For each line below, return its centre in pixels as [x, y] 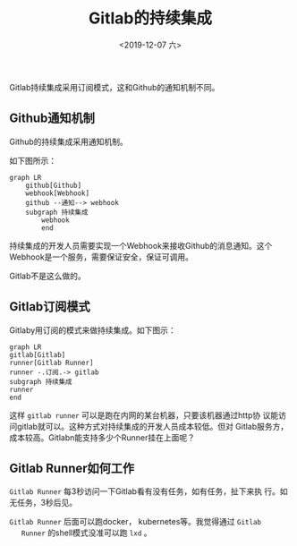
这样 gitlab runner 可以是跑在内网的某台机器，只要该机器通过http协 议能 [144, 415]
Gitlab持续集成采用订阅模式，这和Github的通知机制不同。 [115, 87]
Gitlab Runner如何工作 [72, 468]
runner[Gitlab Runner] [51, 363]
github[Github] [54, 185]
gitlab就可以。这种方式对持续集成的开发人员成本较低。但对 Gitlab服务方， [153, 426]
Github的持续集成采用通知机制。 [68, 141]
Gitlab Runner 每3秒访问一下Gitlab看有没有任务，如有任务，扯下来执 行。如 [148, 491]
